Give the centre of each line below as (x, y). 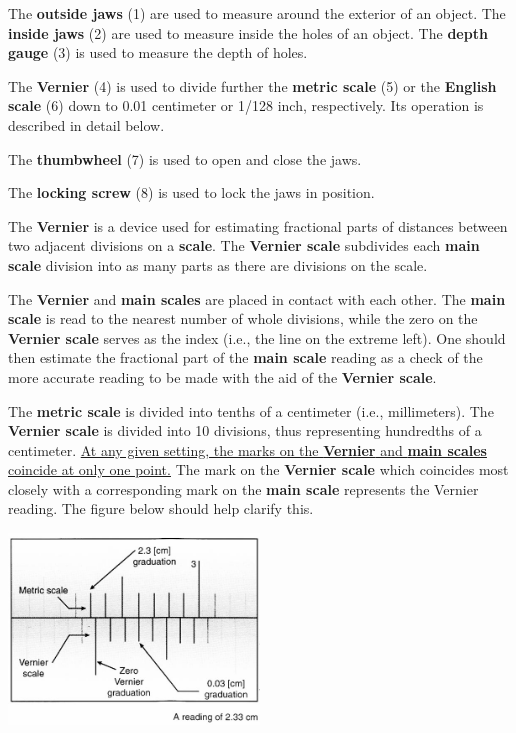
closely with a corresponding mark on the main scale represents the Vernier (243, 488)
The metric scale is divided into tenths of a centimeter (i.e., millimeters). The (251, 410)
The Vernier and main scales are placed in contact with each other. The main (257, 298)
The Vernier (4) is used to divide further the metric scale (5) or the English (252, 85)
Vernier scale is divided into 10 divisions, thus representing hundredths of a (245, 430)
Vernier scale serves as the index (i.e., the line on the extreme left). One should (257, 337)
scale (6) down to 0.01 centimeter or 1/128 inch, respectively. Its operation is (246, 105)
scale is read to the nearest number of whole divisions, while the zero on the (243, 318)
